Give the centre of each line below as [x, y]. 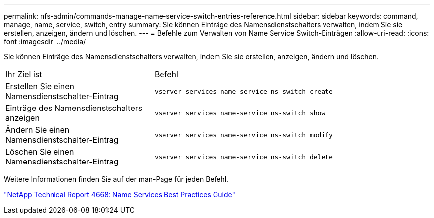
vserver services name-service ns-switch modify [244, 135]
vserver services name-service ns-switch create [244, 91]
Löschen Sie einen [40, 152]
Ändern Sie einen [38, 130]
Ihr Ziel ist [24, 74]
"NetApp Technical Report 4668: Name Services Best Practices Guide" [120, 194]
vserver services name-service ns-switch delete [244, 157]
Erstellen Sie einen [40, 86]
